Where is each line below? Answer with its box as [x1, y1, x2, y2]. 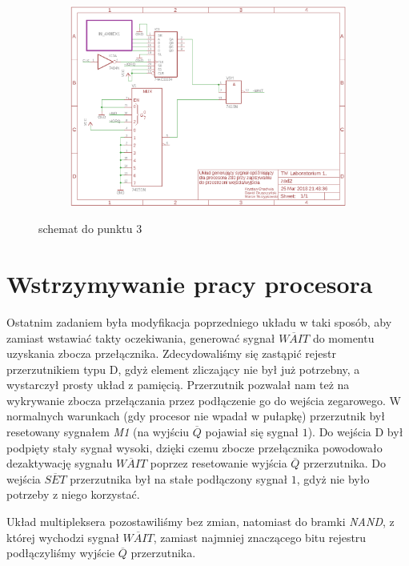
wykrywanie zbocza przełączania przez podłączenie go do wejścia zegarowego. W [6, 391, 401, 408]
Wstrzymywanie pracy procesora [6, 267, 373, 299]
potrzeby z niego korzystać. [6, 486, 140, 503]
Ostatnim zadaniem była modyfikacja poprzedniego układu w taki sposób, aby [6, 313, 392, 330]
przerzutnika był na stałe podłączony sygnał [70, 470, 288, 487]
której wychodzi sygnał [6, 528, 119, 545]
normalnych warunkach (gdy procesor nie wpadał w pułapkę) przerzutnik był [6, 407, 385, 424]
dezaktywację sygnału [6, 455, 113, 472]
